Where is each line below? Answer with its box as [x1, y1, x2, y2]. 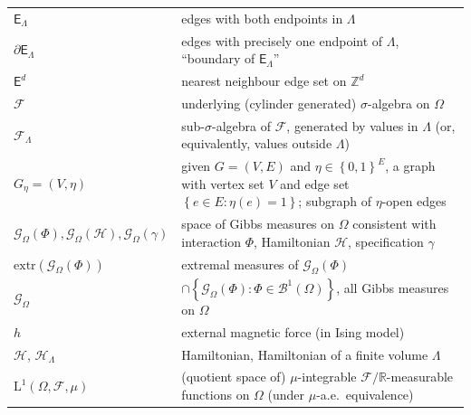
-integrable [297, 367, 357, 386]
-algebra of [212, 116, 272, 135]
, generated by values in [286, 116, 418, 135]
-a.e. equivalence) [316, 385, 414, 403]
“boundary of [181, 49, 255, 68]
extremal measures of [181, 254, 299, 273]
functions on [181, 385, 250, 403]
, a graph [385, 156, 436, 175]
